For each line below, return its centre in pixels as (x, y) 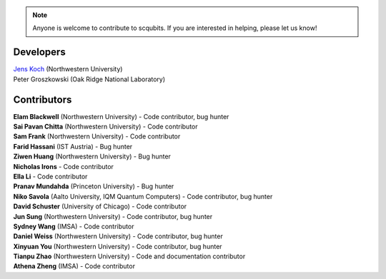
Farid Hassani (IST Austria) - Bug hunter (73, 146)
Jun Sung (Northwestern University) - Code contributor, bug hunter (113, 216)
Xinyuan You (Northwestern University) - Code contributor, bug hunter (118, 246)
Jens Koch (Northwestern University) (68, 69)
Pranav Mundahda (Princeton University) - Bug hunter (94, 186)
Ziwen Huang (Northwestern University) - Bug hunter (92, 156)
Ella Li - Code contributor (50, 176)
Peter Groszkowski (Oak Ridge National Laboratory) (89, 79)
